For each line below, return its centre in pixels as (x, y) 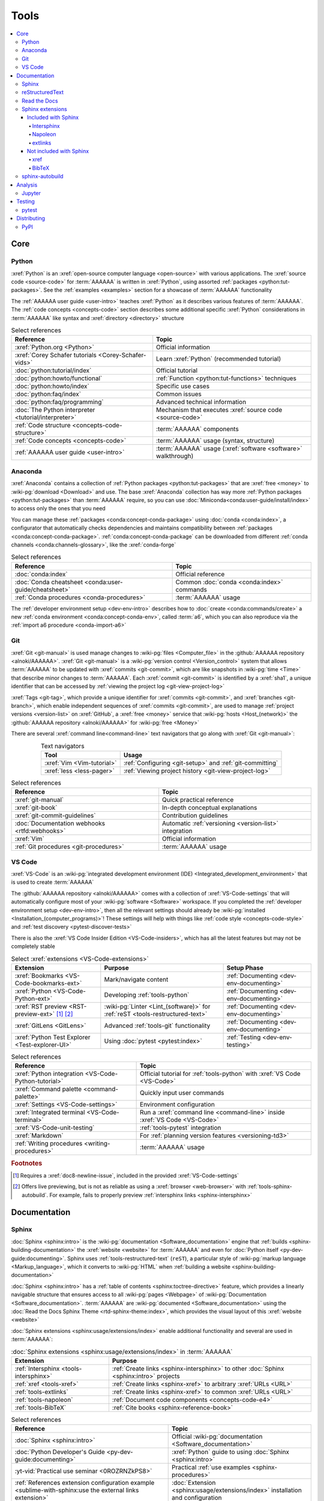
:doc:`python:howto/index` (52, 386)
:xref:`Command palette (48, 1089)
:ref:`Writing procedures (49, 1144)
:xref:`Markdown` (39, 1136)
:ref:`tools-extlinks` (41, 1392)
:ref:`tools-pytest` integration (181, 1128)
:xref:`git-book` (36, 808)
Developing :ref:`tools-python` (147, 995)
